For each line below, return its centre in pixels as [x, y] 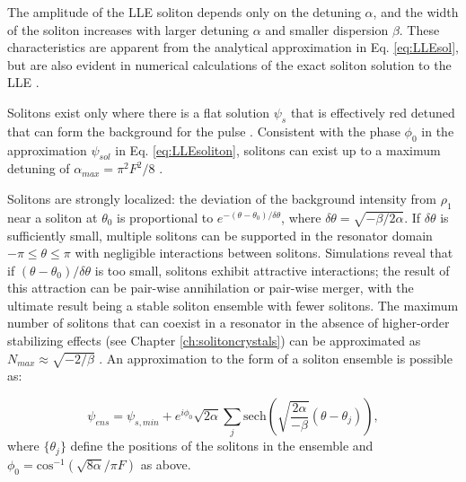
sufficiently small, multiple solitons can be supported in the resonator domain [220, 235]
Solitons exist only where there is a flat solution [139, 112]
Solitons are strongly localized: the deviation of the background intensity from [222, 198]
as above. [166, 464]
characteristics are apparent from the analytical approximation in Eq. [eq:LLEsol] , [233, 47]
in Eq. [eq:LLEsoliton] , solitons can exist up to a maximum [278, 149]
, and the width [416, 12]
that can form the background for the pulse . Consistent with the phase [204, 131]
